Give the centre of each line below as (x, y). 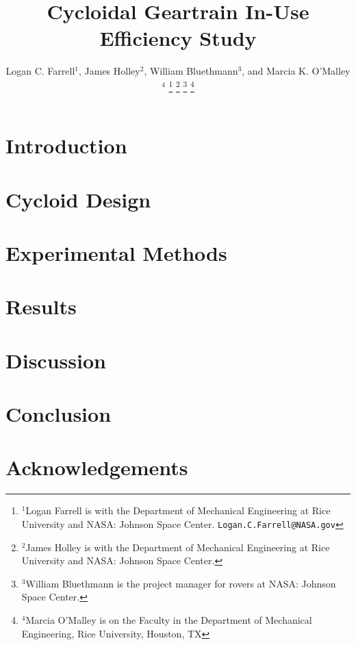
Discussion (56, 360)
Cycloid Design (78, 199)
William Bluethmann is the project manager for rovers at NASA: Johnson (181, 583)
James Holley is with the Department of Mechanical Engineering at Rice (178, 547)
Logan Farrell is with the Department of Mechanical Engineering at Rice (178, 510)
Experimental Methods (116, 252)
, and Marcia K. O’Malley (296, 71)
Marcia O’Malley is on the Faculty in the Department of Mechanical (169, 619)
